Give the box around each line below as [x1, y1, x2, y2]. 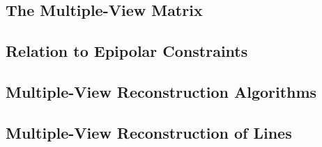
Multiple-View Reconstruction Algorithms [6, 80, 317, 102]
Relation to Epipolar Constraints [6, 40, 248, 62]
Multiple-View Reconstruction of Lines [6, 121, 292, 143]
